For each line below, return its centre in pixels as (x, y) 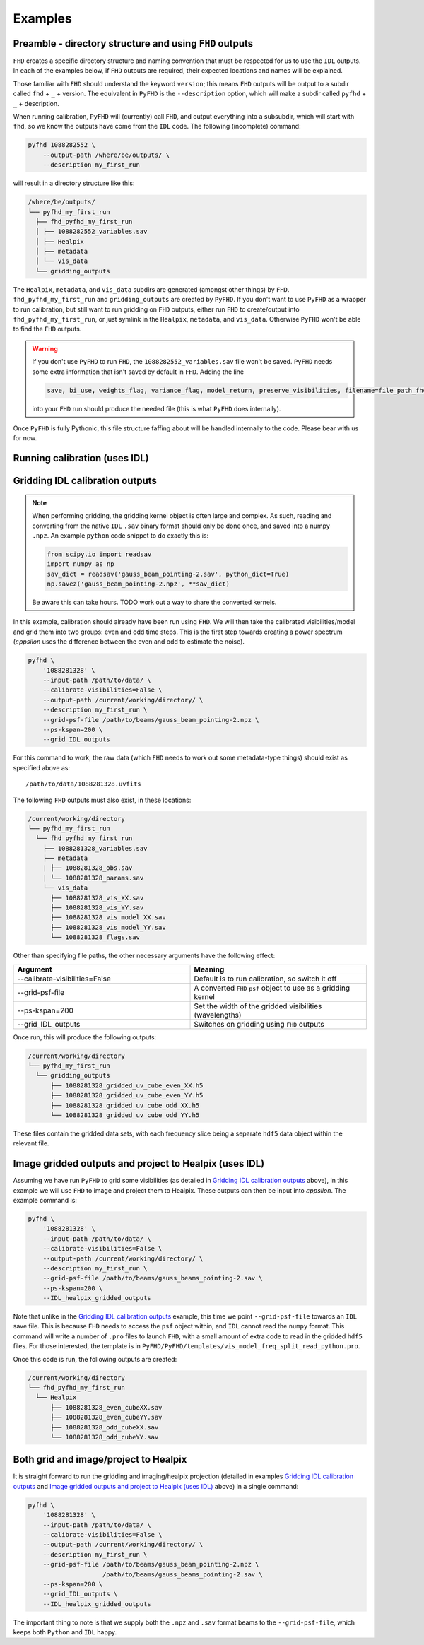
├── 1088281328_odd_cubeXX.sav (105, 1427)
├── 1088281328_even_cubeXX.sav (106, 1407)
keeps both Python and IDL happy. (65, 1632)
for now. (25, 438)
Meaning (209, 969)
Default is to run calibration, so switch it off (265, 979)
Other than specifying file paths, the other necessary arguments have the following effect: (144, 956)
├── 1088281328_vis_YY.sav (97, 908)
